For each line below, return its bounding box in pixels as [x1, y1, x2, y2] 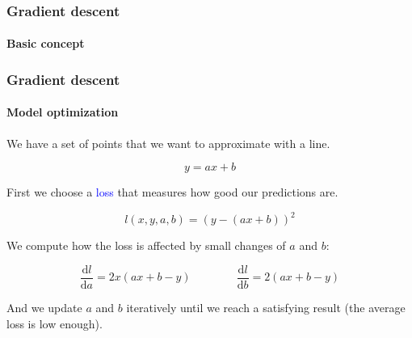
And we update [6, 299, 82, 316]
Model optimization [6, 104, 119, 120]
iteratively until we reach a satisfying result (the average [126, 299, 406, 316]
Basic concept [6, 35, 85, 52]
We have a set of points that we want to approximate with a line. [6, 134, 330, 151]
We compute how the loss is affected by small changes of [6, 237, 286, 254]
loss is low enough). [6, 315, 103, 332]
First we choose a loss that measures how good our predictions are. [6, 184, 338, 201]
